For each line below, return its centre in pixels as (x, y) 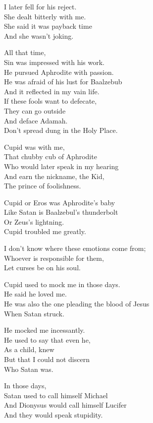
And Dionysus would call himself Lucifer (65, 405)
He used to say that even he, (47, 339)
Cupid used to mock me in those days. (62, 284)
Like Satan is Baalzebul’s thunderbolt (61, 212)
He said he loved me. (35, 294)
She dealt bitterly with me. (45, 16)
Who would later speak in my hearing (61, 166)
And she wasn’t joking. (39, 35)
